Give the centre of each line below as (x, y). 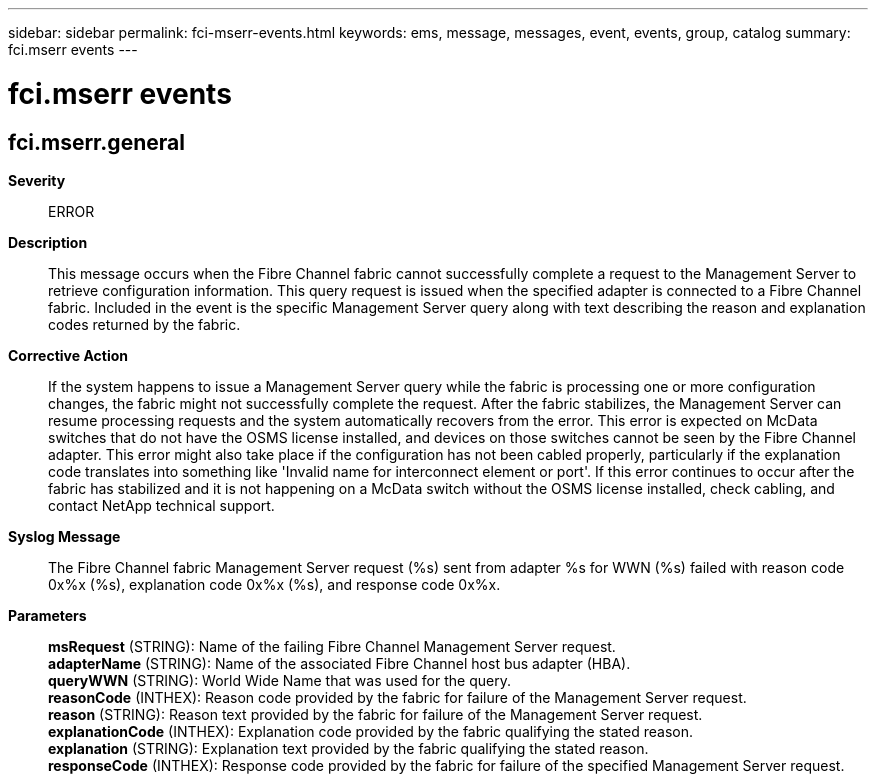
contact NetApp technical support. (161, 505)
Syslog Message (64, 536)
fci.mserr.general (96, 142)
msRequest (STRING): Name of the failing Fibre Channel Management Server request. (332, 646)
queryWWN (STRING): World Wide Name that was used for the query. (279, 680)
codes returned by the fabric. (144, 324)
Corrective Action (68, 355)
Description (48, 242)
